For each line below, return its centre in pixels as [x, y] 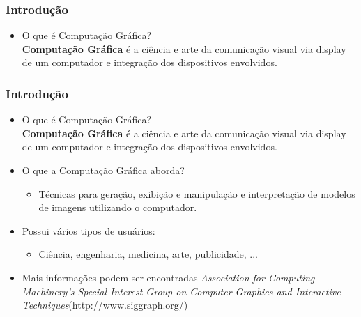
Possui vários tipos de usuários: [89, 230]
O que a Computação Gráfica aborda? [103, 170]
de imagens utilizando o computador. [118, 207]
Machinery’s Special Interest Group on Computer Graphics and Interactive [181, 291]
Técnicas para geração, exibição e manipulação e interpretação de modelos [197, 193]
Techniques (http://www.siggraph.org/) [105, 305]
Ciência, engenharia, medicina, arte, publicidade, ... [148, 254]
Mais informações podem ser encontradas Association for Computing [168, 277]
